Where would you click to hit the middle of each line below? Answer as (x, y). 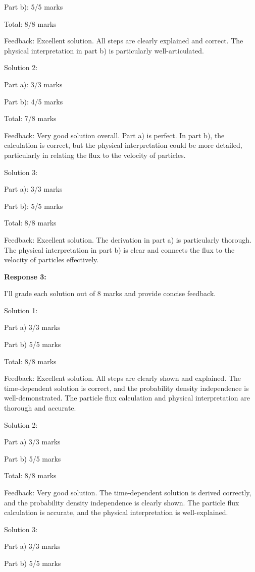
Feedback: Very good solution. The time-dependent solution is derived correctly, (128, 492)
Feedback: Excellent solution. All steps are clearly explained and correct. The (124, 41)
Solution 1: (21, 310)
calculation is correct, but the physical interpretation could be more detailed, (123, 145)
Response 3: (25, 276)
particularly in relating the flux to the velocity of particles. (95, 155)
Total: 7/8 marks (30, 118)
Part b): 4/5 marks (34, 101)
